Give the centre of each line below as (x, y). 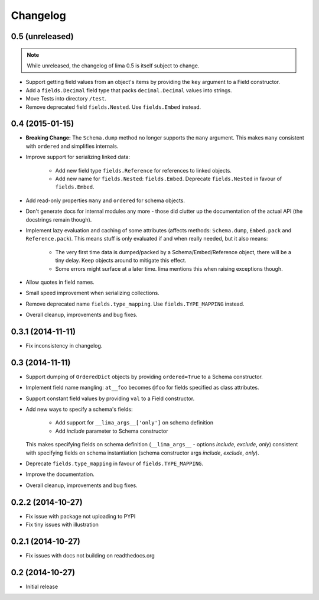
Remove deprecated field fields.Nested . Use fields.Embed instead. (113, 107)
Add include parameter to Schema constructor (112, 431)
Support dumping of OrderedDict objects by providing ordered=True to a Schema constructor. (144, 377)
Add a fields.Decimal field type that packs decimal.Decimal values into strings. (129, 90)
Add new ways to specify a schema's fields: (79, 409)
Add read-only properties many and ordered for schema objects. (105, 200)
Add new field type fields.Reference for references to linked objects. (143, 170)
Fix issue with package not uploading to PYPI (81, 516)
